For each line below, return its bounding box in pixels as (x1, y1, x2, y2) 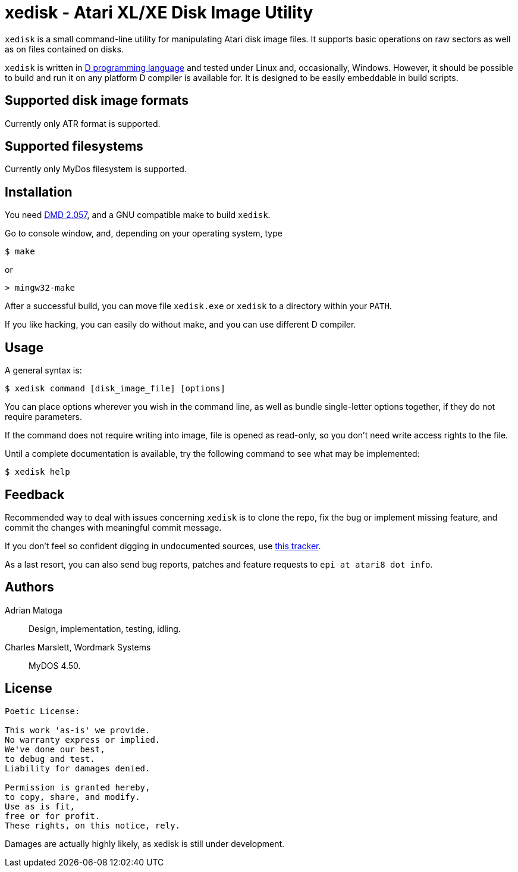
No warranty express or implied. (5, 734, 161, 745)
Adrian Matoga (5, 605, 62, 615)
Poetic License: (5, 706, 80, 716)
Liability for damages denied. (5, 763, 150, 773)
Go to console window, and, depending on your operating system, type (5, 228, 282, 239)
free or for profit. (5, 811, 101, 821)
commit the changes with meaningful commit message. (5, 522, 222, 532)
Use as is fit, (5, 801, 76, 811)
